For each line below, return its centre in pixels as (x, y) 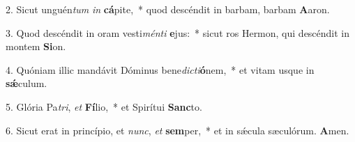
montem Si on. (36, 46)
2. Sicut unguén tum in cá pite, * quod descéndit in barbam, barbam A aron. (168, 9)
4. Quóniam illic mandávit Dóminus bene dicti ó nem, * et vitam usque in (160, 69)
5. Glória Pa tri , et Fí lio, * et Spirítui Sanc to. (104, 106)
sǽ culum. (27, 83)
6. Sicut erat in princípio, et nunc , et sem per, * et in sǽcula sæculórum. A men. (177, 130)
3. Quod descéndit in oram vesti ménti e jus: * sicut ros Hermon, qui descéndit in (178, 32)
